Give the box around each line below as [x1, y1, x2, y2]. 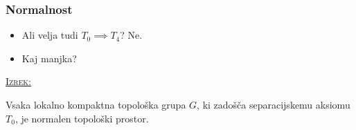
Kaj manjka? [21, 50, 77, 65]
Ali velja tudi [21, 28, 78, 42]
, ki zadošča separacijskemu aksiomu [197, 98, 350, 111]
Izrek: [6, 74, 32, 89]
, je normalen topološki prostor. [15, 111, 149, 125]
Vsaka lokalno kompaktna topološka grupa [6, 98, 186, 111]
